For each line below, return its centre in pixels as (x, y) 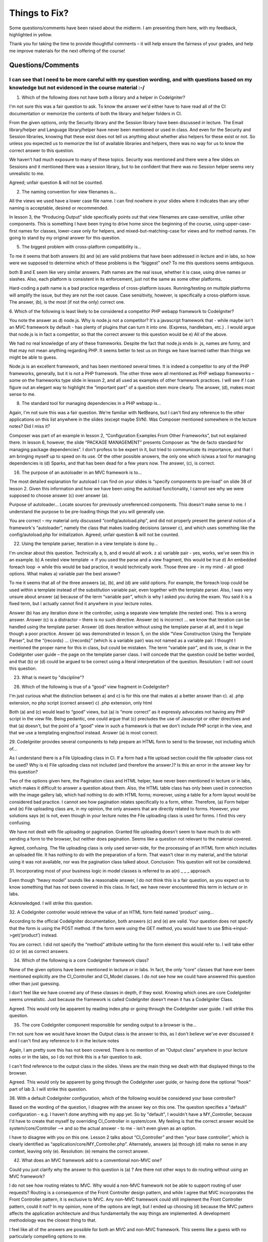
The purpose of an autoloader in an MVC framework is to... (82, 472)
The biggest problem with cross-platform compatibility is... (81, 247)
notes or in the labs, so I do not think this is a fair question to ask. (76, 1057)
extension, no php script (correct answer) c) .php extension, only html (81, 702)
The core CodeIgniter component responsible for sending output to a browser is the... (109, 1025)
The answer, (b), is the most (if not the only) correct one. (67, 302)
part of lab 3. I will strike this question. (48, 1089)
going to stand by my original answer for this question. (65, 238)
